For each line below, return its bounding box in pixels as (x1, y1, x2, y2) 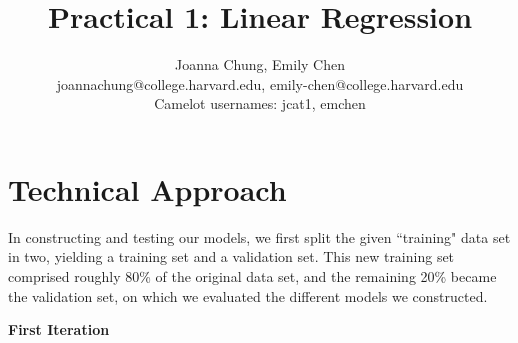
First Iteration (8, 319, 110, 340)
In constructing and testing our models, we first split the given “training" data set (8, 226, 511, 247)
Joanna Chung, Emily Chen (175, 54, 345, 75)
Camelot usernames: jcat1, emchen (154, 93, 366, 114)
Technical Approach (8, 168, 287, 209)
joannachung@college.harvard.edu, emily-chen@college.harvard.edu (56, 73, 464, 94)
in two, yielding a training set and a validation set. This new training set (8, 246, 455, 267)
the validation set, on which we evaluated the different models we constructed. (8, 285, 488, 306)
